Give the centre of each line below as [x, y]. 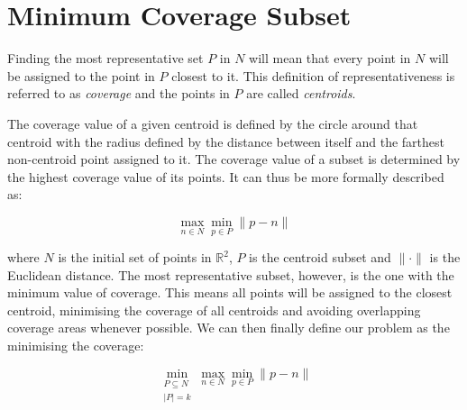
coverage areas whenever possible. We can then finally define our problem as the [229, 328]
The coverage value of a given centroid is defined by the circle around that [213, 123]
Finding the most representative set [105, 58]
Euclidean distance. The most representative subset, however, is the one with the [231, 274]
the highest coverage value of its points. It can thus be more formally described [226, 176]
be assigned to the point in [81, 75]
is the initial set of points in [135, 257]
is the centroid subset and [320, 257]
